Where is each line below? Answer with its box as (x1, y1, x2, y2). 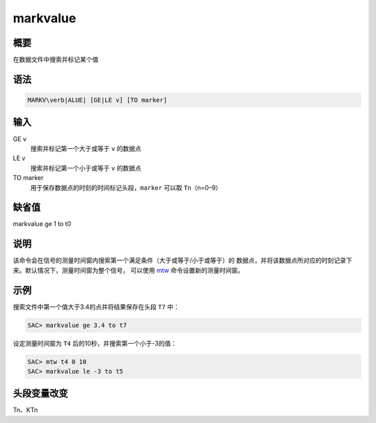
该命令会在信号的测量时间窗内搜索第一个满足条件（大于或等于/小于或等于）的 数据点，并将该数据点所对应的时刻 (13, 256, 334, 264)
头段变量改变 (13, 388, 68, 399)
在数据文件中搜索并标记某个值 (13, 56, 99, 64)
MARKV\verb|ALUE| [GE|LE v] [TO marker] (27, 96, 167, 104)
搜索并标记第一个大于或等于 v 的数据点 (30, 144, 142, 152)
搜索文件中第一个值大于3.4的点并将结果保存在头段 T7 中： (13, 303, 180, 311)
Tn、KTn (13, 406, 38, 414)
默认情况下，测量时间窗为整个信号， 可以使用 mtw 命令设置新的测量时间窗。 (24, 266, 244, 274)
